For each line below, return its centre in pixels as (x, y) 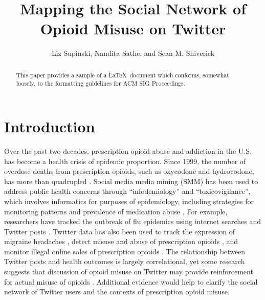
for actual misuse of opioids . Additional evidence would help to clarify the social (131, 281)
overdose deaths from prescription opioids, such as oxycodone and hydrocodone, (129, 171)
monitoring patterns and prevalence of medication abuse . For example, (116, 211)
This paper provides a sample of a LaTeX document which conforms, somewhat (123, 75)
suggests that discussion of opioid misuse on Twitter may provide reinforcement (129, 272)
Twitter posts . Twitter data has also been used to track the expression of (120, 231)
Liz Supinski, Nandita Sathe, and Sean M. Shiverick (133, 53)
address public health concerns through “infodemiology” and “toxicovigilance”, (127, 191)
